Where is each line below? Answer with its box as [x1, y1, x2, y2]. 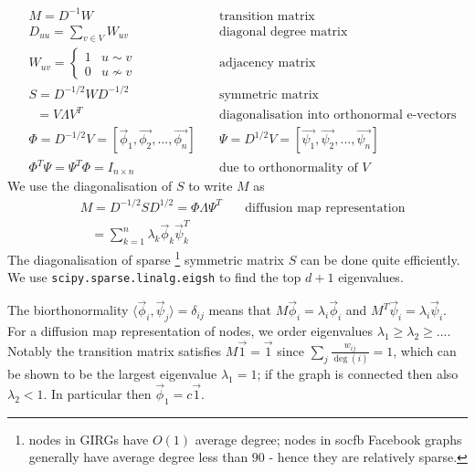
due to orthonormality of [218, 162, 358, 174]
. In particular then [43, 384, 152, 403]
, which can [393, 341, 457, 360]
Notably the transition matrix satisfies [7, 341, 222, 360]
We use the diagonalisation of [7, 176, 173, 195]
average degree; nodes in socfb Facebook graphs [195, 429, 462, 448]
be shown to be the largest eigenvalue [7, 364, 217, 383]
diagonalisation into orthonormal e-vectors [218, 109, 457, 122]
